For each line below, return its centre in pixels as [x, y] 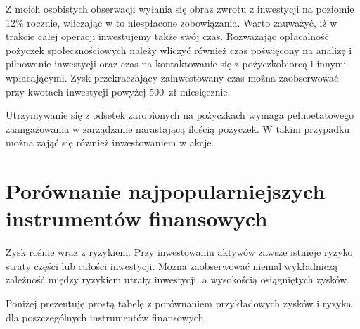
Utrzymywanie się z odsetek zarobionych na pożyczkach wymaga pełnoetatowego [180, 115]
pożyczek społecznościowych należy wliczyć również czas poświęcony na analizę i [179, 50]
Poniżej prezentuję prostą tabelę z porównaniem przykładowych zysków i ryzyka [179, 303]
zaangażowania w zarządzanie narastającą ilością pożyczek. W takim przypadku [178, 128]
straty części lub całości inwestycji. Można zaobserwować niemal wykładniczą [172, 265]
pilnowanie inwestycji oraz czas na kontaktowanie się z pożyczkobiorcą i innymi [176, 64]
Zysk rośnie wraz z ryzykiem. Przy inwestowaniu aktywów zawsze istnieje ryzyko [179, 252]
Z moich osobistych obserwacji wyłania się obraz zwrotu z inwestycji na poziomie [180, 8]
